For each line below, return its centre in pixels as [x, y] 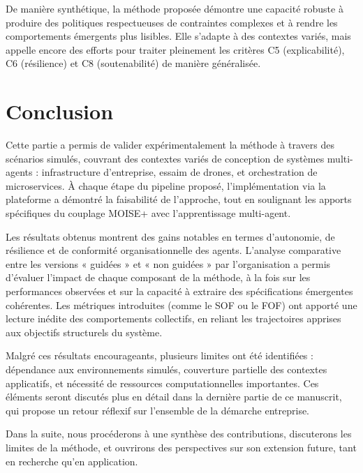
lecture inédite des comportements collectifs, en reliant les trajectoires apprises [173, 318]
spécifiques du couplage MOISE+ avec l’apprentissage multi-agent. [148, 213]
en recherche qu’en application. [72, 461]
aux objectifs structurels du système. [84, 332]
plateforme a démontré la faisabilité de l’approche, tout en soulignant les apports [179, 199]
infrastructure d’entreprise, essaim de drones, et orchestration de [179, 172]
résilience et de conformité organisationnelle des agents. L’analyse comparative [173, 250]
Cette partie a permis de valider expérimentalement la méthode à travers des [170, 145]
